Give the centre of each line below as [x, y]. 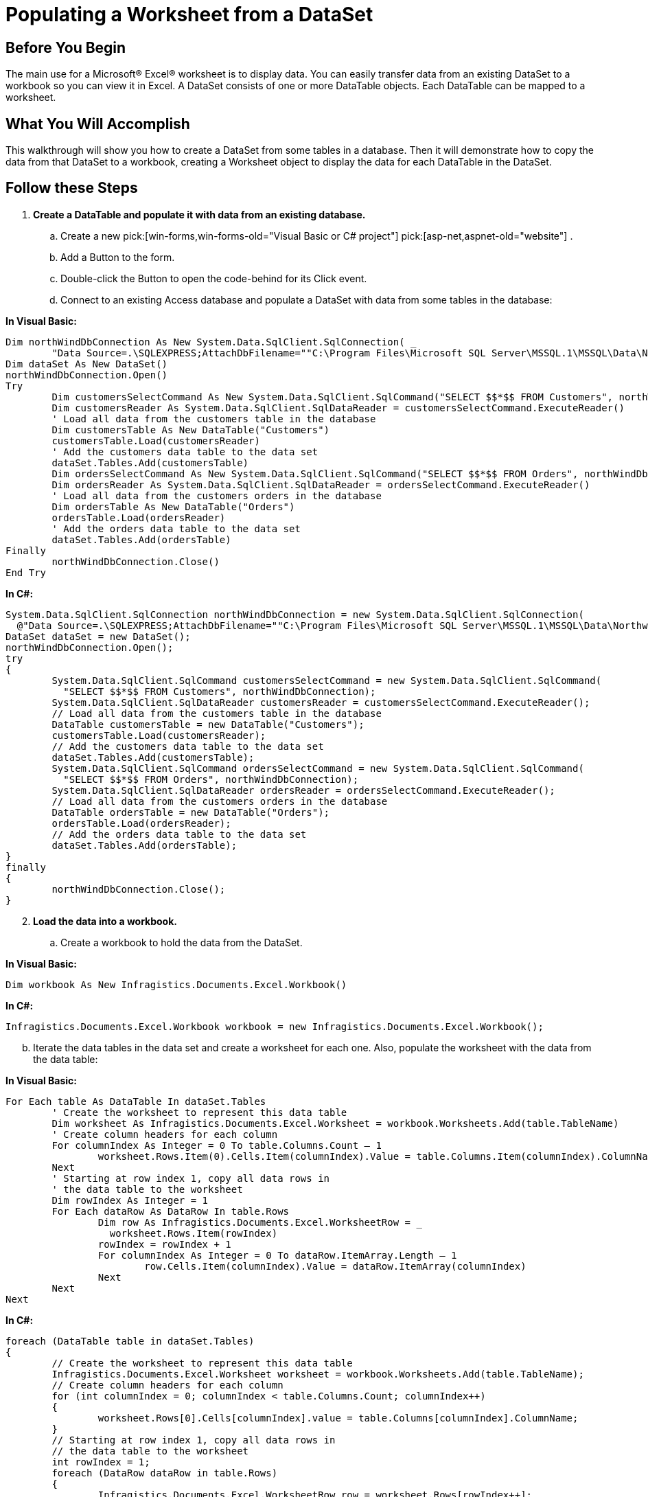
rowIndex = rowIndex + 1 [164, 1244]
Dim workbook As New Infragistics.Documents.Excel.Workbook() [176, 984]
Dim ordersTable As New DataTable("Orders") [173, 506]
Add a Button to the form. [118, 257]
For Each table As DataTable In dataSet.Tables [136, 1101]
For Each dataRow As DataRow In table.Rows [171, 1211]
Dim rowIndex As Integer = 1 [130, 1200]
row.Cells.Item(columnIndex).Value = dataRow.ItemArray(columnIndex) [335, 1266]
